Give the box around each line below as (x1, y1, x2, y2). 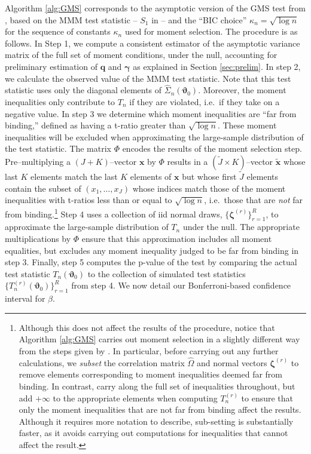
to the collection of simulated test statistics (87, 267, 246, 280)
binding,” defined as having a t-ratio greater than (5, 119, 186, 131)
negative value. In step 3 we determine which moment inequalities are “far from (5, 107, 297, 119)
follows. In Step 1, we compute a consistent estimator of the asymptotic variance (5, 36, 300, 49)
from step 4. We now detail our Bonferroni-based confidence (71, 279, 291, 292)
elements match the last (31, 170, 118, 183)
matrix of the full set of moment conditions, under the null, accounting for (5, 48, 278, 61)
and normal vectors (196, 356, 267, 369)
